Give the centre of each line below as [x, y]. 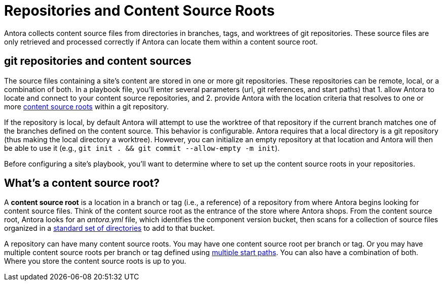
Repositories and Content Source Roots [139, 11]
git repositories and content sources [98, 61]
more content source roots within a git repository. [86, 106]
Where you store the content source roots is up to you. [95, 261]
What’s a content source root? [82, 183]
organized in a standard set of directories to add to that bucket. [109, 228]
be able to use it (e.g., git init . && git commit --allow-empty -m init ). [142, 148]
